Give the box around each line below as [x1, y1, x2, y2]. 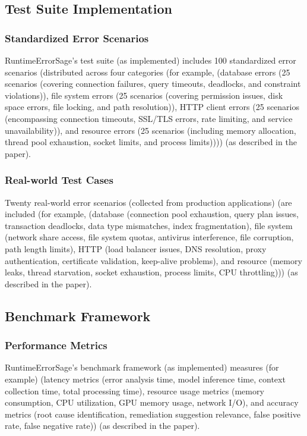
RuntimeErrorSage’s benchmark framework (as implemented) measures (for [5, 361, 279, 374]
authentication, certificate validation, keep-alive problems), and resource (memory [5, 254, 302, 266]
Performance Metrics [5, 338, 107, 353]
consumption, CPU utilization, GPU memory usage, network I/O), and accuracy [5, 396, 299, 409]
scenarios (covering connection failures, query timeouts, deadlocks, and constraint [5, 77, 301, 90]
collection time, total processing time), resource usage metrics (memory [5, 384, 264, 397]
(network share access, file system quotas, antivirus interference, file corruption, [5, 231, 294, 243]
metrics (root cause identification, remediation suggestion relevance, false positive [5, 407, 300, 420]
